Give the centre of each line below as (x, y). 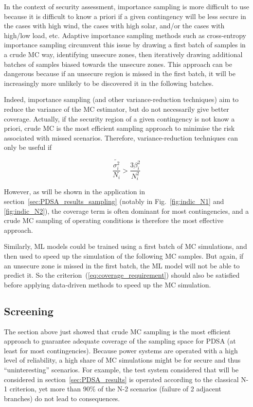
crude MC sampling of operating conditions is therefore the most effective (114, 220)
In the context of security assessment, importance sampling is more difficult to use (126, 6)
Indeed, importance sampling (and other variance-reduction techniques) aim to (121, 99)
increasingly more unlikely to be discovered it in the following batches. (109, 83)
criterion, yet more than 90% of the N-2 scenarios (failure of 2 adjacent (115, 389)
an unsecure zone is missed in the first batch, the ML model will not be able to (122, 265)
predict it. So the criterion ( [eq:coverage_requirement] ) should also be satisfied (122, 275)
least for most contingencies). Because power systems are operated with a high (121, 350)
